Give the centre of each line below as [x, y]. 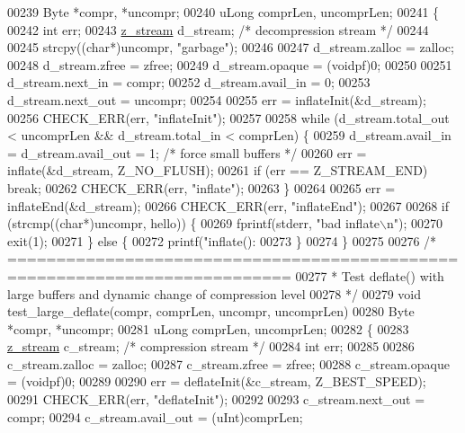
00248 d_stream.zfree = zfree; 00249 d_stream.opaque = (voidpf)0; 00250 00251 [230, 64]
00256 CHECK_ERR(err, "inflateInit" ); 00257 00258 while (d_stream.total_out [228, 117]
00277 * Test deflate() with [370, 275]
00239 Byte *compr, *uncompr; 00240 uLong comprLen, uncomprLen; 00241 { [224, 12]
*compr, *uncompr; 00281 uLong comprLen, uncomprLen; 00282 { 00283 [208, 328]
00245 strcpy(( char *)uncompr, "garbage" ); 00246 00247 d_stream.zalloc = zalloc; [231, 47]
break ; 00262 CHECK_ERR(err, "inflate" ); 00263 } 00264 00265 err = [201, 187]
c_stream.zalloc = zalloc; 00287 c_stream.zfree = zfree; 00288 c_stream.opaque [228, 363]
